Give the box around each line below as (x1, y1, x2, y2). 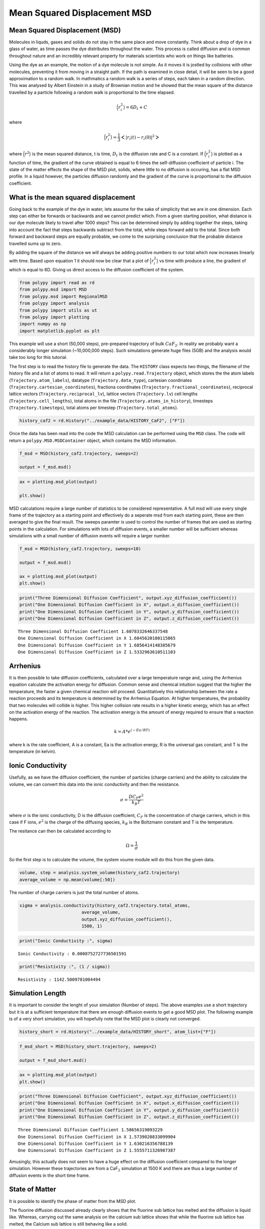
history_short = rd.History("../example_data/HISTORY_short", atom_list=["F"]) (19, 1029, 216, 1035)
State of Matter (9, 1185, 56, 1194)
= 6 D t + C (126, 104, 147, 111)
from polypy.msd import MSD (19, 287, 87, 293)
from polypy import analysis (19, 300, 90, 306)
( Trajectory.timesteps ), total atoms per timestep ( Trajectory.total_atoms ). (9, 405, 179, 410)
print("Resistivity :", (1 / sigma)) (19, 964, 110, 969)
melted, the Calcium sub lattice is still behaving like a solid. (9, 1221, 128, 1227)
